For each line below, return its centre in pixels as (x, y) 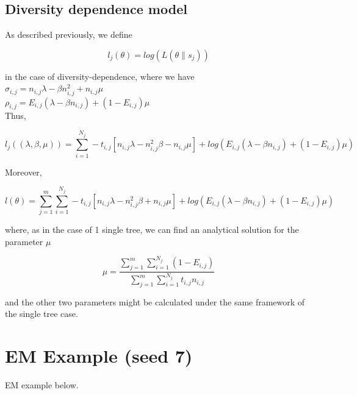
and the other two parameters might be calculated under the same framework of (155, 301)
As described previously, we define (69, 34)
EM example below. (42, 385)
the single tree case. (41, 314)
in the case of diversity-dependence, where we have (100, 76)
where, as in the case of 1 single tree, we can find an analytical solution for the (152, 230)
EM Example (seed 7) (99, 356)
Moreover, (23, 172)
